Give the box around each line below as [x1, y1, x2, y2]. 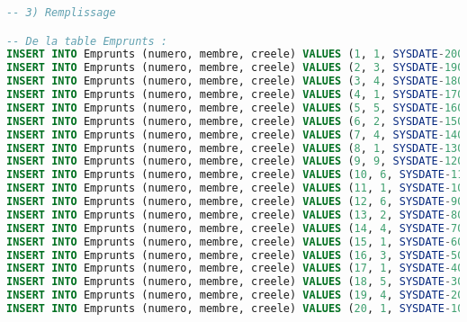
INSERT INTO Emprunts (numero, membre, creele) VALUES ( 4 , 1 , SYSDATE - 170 [6, 88, 464, 102]
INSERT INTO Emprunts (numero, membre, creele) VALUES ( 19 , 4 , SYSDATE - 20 [6, 289, 464, 302]
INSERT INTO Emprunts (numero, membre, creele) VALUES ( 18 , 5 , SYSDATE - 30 [6, 275, 464, 289]
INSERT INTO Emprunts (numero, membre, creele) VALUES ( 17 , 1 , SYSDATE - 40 [6, 262, 464, 275]
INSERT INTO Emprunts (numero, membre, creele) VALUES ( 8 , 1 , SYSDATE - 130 [6, 141, 464, 155]
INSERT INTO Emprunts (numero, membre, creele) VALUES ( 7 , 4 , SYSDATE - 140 [6, 128, 464, 141]
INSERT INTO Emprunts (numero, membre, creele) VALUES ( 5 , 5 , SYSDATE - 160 [6, 101, 464, 114]
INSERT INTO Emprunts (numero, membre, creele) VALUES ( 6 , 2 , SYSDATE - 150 [6, 114, 464, 128]
